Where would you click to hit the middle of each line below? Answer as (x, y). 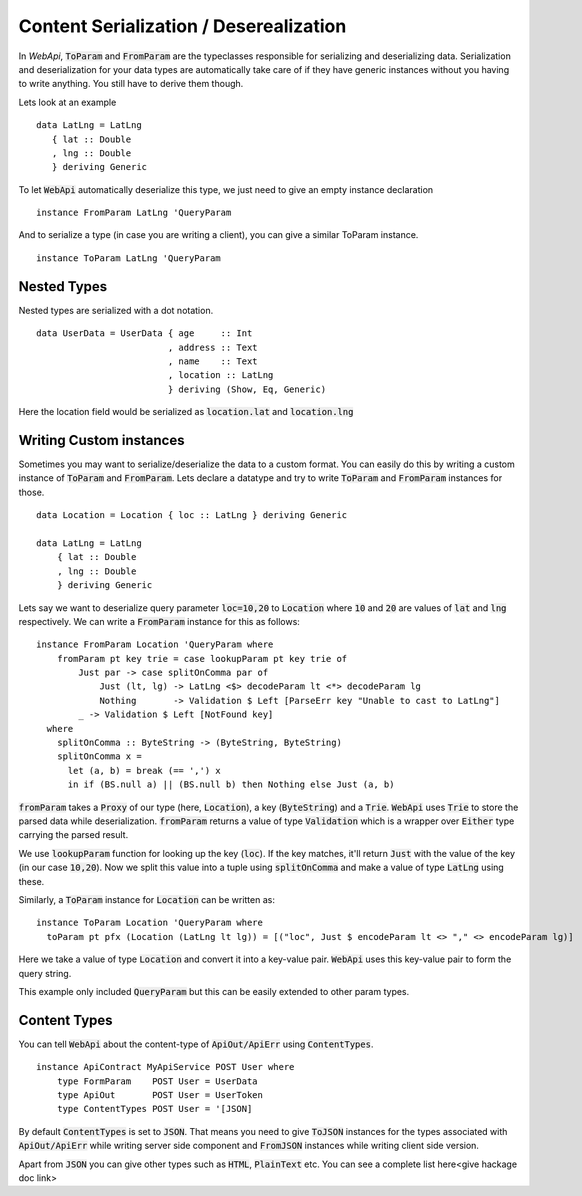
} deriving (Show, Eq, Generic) (247, 389)
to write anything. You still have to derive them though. (131, 84)
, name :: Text (213, 361)
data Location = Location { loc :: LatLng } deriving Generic (192, 515)
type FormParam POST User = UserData (157, 1081)
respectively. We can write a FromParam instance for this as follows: (159, 621)
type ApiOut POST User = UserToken (160, 1094)
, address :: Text (213, 347)
